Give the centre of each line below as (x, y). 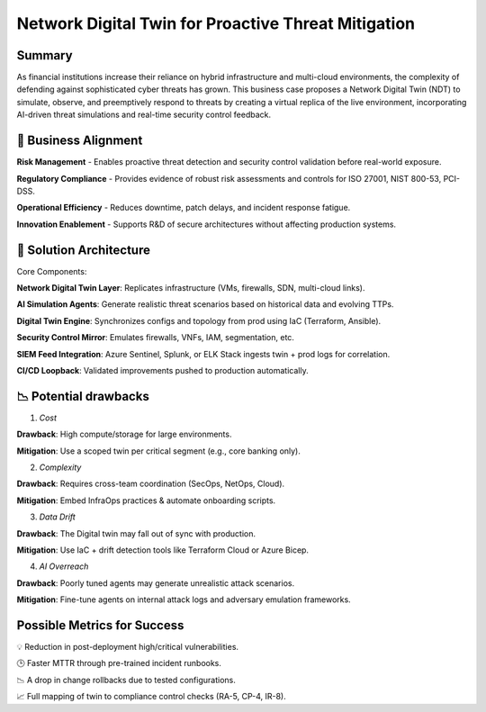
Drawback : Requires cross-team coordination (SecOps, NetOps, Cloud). (151, 484)
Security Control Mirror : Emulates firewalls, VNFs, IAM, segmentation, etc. (155, 338)
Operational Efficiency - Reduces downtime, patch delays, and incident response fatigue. (184, 208)
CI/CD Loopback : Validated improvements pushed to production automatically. (163, 370)
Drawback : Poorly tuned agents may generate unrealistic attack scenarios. (156, 583)
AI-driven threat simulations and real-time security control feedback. (144, 115)
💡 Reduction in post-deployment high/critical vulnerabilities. (127, 647)
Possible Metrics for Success (100, 625)
